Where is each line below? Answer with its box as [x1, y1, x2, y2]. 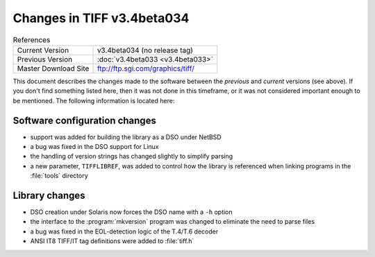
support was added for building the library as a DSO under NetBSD [30, 132, 222, 141]
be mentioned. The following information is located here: [12, 96, 175, 105]
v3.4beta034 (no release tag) [97, 45, 194, 55]
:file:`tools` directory [30, 172, 88, 180]
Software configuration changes [12, 114, 156, 126]
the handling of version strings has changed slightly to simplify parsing [30, 152, 233, 161]
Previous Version [17, 54, 73, 64]
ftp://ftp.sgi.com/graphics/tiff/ [97, 63, 194, 73]
